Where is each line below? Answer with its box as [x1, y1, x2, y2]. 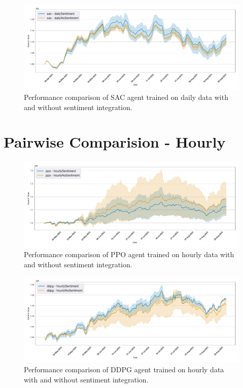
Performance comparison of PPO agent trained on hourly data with [24, 249, 234, 260]
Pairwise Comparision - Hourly [4, 131, 226, 152]
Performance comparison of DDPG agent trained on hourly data [24, 364, 224, 375]
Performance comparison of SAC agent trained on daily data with [24, 91, 228, 102]
